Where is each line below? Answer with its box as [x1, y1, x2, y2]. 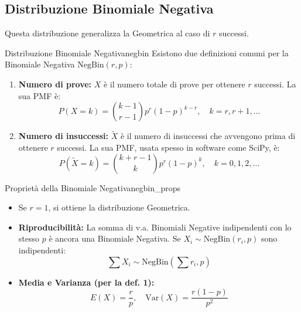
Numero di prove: [18, 77, 92, 90]
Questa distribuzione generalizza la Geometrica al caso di [5, 27, 210, 39]
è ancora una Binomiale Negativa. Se [49, 232, 181, 245]
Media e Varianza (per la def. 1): [18, 276, 155, 288]
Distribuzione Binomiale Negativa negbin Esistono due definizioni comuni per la [5, 46, 289, 59]
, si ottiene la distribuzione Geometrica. [48, 201, 190, 213]
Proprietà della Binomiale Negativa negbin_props [5, 181, 181, 194]
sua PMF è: [18, 89, 61, 101]
